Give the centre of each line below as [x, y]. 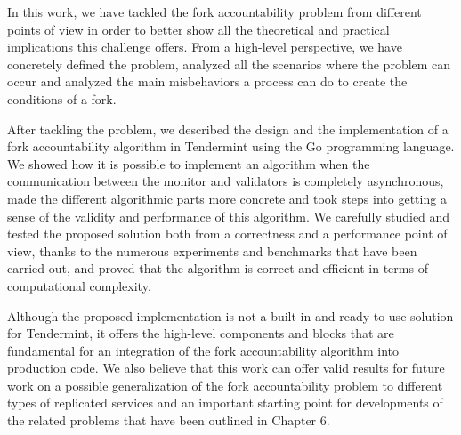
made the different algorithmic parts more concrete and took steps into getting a [227, 198]
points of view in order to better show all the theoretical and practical [198, 29]
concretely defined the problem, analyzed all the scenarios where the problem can [229, 64]
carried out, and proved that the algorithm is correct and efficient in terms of [218, 268]
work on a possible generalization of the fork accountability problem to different [225, 385]
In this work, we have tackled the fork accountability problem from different [214, 12]
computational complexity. [79, 285]
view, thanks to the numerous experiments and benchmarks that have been [212, 250]
